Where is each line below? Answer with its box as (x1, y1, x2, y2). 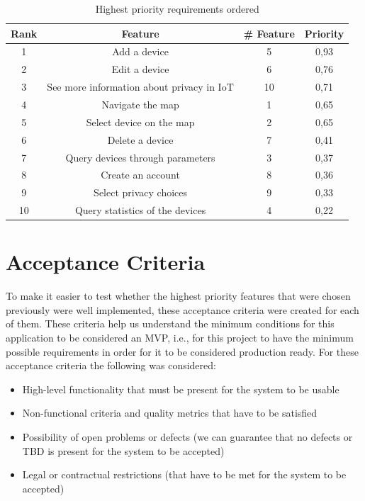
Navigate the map (101, 96, 179, 111)
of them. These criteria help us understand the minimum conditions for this (6, 316, 335, 331)
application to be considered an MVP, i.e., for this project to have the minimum (6, 330, 354, 345)
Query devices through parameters (65, 150, 215, 164)
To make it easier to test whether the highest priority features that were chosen (6, 288, 351, 303)
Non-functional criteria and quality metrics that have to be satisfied (22, 405, 318, 420)
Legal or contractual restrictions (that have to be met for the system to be (22, 467, 347, 482)
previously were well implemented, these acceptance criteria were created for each (6, 302, 359, 317)
